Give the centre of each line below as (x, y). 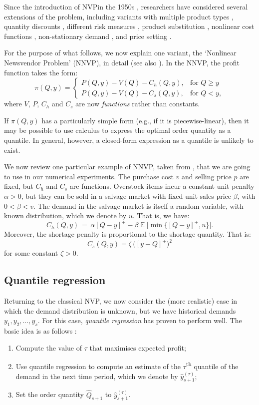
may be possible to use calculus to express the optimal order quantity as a (118, 130)
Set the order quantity (50, 394)
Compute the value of (49, 347)
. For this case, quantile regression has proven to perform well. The (140, 320)
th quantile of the (212, 365)
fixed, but (19, 186)
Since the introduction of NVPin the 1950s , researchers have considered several (126, 6)
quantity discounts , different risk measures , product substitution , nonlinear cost (129, 26)
